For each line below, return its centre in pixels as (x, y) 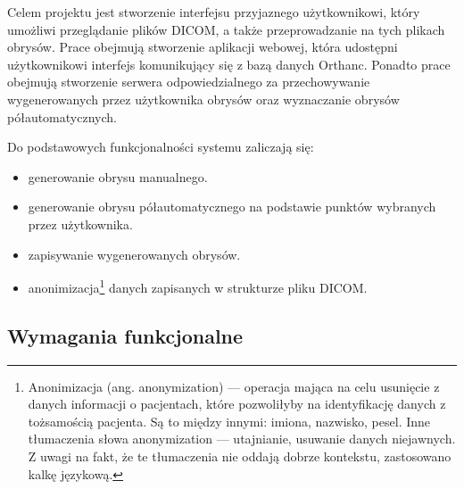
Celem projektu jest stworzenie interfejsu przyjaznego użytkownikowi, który (214, 12)
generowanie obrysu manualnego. (118, 176)
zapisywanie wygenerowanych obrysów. (134, 254)
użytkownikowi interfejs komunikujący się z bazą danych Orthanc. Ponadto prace (229, 64)
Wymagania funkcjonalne (125, 335)
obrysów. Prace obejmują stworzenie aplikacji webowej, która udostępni (203, 47)
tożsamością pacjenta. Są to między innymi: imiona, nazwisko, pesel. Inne (229, 421)
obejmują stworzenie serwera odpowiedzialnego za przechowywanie (189, 82)
